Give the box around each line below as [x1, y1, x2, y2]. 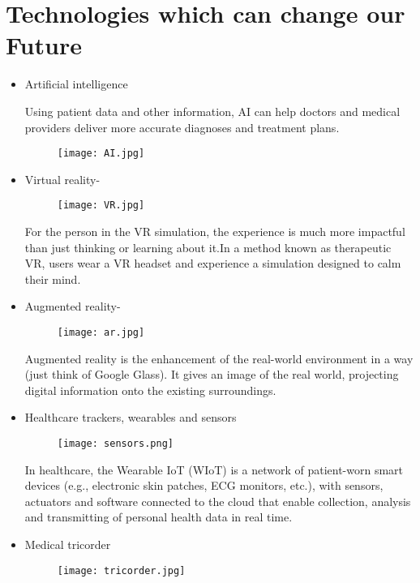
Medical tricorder [24, 536, 111, 553]
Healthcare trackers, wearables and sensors [24, 409, 237, 426]
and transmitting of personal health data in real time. [24, 508, 293, 525]
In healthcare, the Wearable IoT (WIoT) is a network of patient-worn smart [24, 461, 404, 478]
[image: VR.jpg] [57, 199, 145, 212]
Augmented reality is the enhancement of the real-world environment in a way [24, 349, 414, 367]
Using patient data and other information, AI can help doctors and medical [24, 102, 401, 119]
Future [6, 28, 82, 62]
